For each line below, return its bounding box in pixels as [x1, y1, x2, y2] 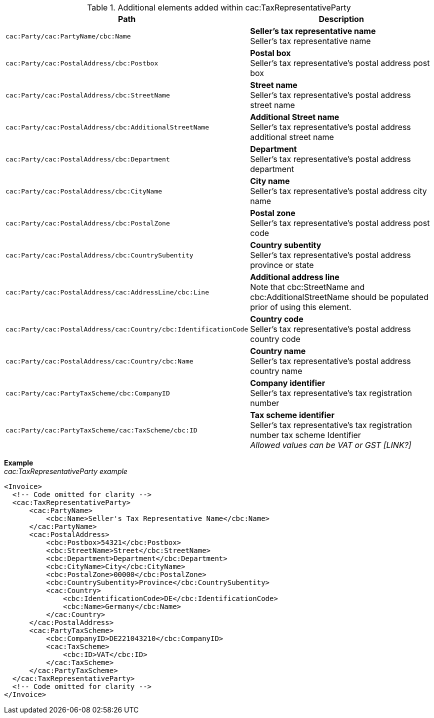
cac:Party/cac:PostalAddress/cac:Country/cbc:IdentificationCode [5, 325, 248, 333]
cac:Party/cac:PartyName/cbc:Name [5, 32, 131, 40]
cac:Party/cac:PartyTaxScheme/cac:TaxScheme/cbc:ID [5, 426, 197, 434]
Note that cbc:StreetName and [250, 282, 365, 292]
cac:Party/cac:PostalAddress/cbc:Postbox [5, 59, 158, 67]
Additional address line [250, 272, 339, 282]
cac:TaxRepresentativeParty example [4, 467, 127, 475]
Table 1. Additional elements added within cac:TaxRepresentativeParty [87, 2, 351, 12]
